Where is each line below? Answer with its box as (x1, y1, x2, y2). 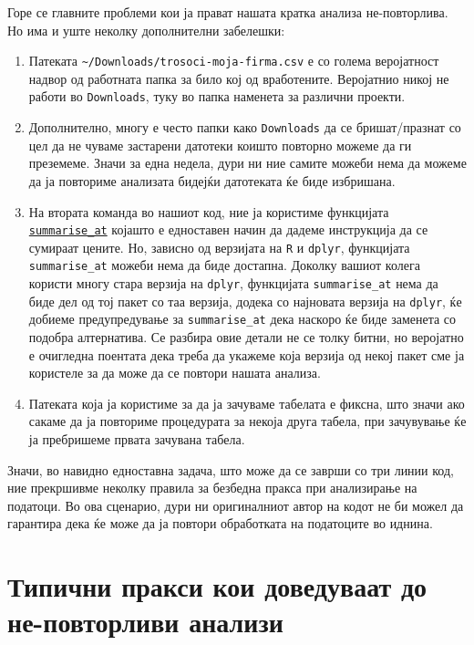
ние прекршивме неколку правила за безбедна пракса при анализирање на (7, 478, 417, 497)
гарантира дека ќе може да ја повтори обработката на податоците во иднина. (7, 514, 433, 533)
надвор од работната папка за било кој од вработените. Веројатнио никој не (28, 68, 449, 88)
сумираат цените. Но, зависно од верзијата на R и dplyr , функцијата (28, 237, 410, 256)
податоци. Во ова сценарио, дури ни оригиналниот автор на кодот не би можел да (7, 495, 464, 515)
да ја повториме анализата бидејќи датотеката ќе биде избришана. (28, 171, 396, 190)
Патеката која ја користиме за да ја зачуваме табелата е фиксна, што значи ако (28, 393, 465, 412)
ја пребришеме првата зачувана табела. (28, 430, 245, 449)
